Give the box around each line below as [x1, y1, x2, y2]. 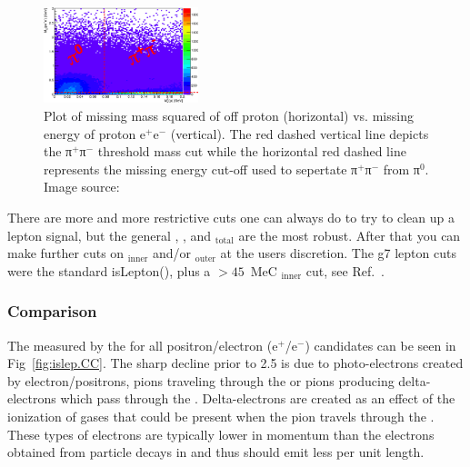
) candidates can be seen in [305, 335, 456, 354]
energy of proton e [44, 124, 146, 143]
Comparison [7, 300, 97, 323]
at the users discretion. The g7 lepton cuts [220, 243, 456, 263]
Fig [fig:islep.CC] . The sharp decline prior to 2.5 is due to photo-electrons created [7, 353, 464, 373]
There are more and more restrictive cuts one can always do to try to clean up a [7, 207, 455, 226]
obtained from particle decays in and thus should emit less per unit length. [7, 442, 425, 462]
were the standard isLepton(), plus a [7, 261, 211, 280]
